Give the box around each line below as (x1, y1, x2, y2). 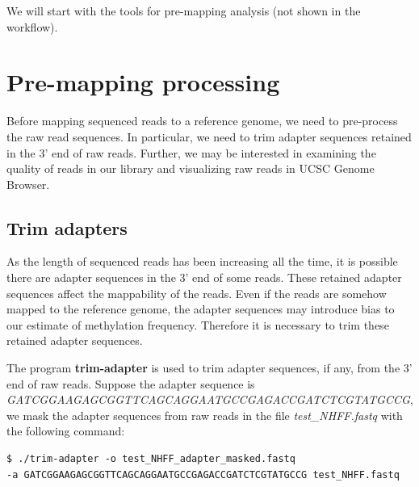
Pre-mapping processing (6, 65, 280, 99)
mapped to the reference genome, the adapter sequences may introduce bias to (6, 300, 395, 317)
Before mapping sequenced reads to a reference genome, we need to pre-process (6, 112, 398, 129)
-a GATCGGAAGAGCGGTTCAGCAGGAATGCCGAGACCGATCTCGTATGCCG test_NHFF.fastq (6, 468, 400, 481)
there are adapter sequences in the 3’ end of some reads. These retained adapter (6, 269, 402, 286)
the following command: (6, 422, 125, 439)
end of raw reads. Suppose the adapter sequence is (6, 375, 255, 392)
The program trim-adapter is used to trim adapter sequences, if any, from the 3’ (6, 359, 413, 376)
